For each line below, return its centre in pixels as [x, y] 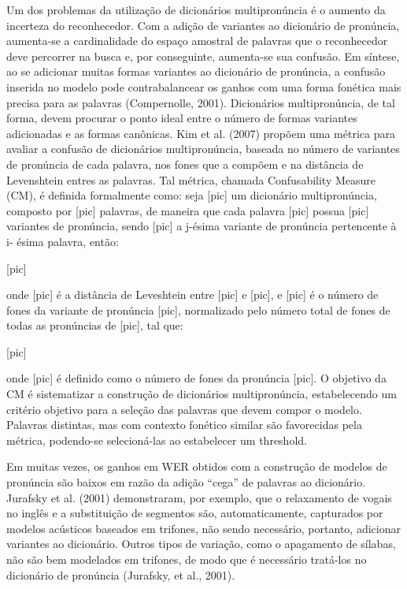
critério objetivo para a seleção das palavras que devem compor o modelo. [184, 409]
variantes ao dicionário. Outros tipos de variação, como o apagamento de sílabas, [201, 544]
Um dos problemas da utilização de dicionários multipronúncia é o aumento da [196, 9]
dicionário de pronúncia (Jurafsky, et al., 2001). [121, 574]
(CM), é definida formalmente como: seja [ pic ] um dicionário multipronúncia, [192, 195]
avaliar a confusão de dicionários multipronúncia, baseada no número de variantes [203, 149]
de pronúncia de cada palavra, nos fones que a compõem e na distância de [185, 164]
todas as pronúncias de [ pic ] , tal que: [95, 325]
